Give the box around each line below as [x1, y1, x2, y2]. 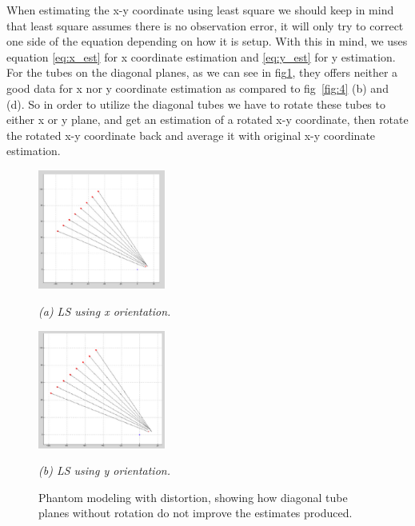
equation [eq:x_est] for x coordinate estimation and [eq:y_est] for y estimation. [6, 48, 396, 65]
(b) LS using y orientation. [38, 462, 170, 479]
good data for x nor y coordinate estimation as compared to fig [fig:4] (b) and [6, 79, 389, 96]
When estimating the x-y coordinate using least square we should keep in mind [6, 2, 394, 18]
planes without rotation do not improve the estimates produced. [38, 504, 353, 521]
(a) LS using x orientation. [38, 303, 171, 320]
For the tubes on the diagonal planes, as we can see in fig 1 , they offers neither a [6, 64, 398, 81]
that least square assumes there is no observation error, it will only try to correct [6, 17, 404, 34]
